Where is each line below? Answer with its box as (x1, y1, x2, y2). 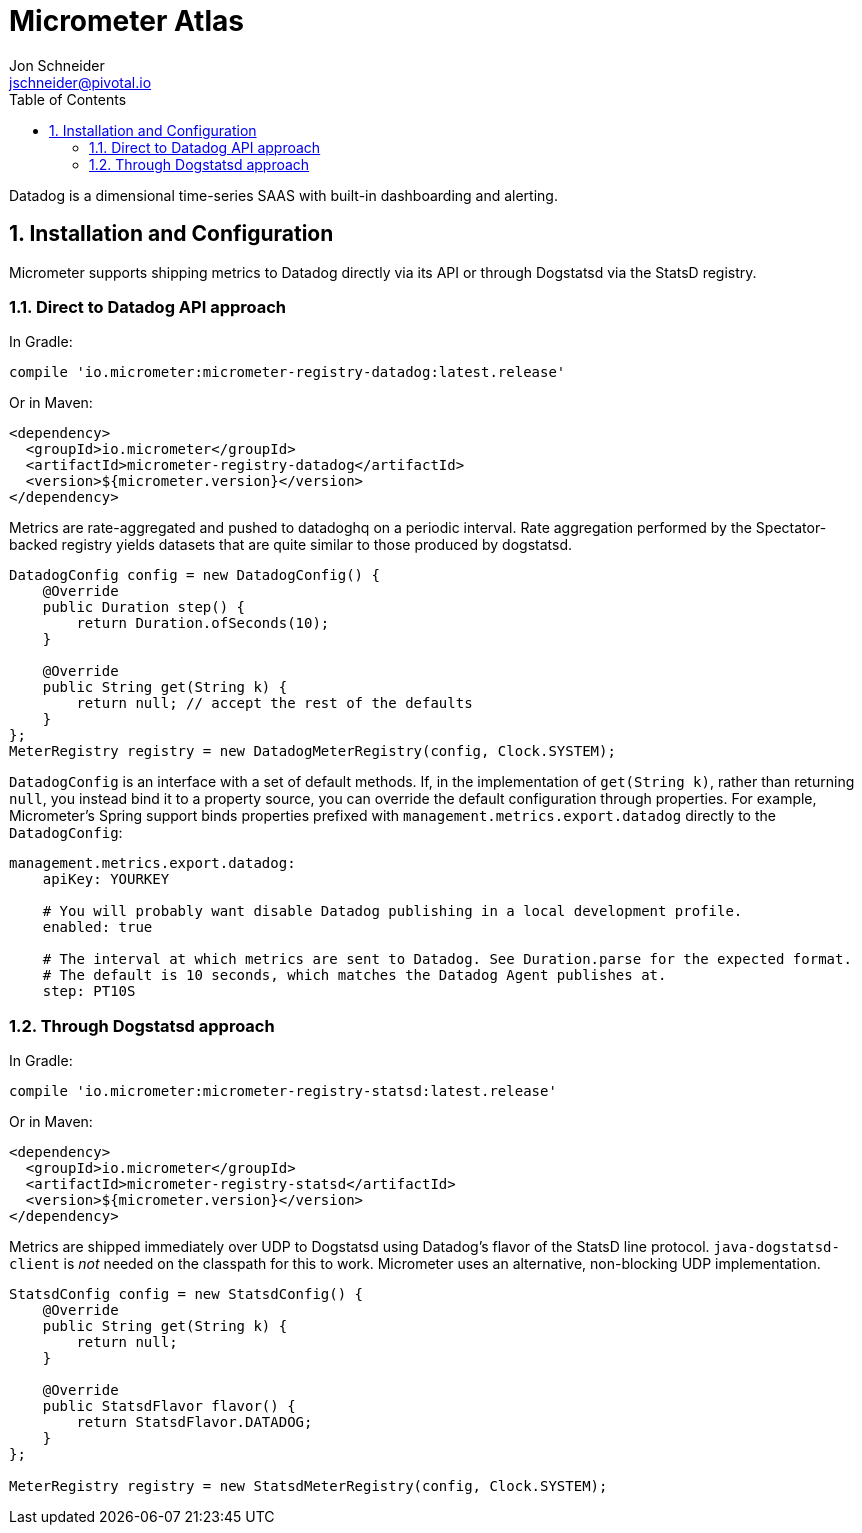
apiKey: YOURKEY (42, 871, 170, 888)
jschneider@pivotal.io (9, 73, 152, 91)
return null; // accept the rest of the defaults (76, 695, 473, 712)
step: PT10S (42, 983, 136, 1000)
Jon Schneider (9, 56, 105, 74)
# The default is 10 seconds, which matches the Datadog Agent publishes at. (42, 967, 667, 984)
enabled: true (42, 919, 153, 936)
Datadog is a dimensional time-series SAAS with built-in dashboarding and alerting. (9, 186, 558, 204)
